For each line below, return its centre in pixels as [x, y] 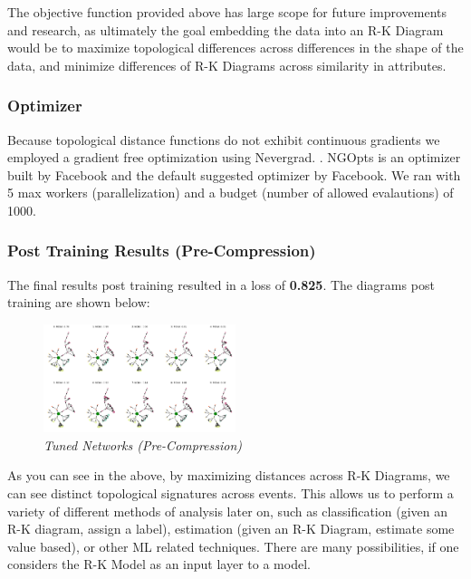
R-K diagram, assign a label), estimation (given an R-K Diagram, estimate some [231, 529]
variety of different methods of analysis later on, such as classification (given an [227, 511]
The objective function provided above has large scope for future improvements [227, 12]
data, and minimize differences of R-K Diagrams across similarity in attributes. [227, 65]
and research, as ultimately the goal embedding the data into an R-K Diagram [226, 29]
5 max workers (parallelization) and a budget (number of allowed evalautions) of [231, 193]
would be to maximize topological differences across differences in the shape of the [235, 48]
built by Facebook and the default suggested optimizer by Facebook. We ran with [234, 174]
